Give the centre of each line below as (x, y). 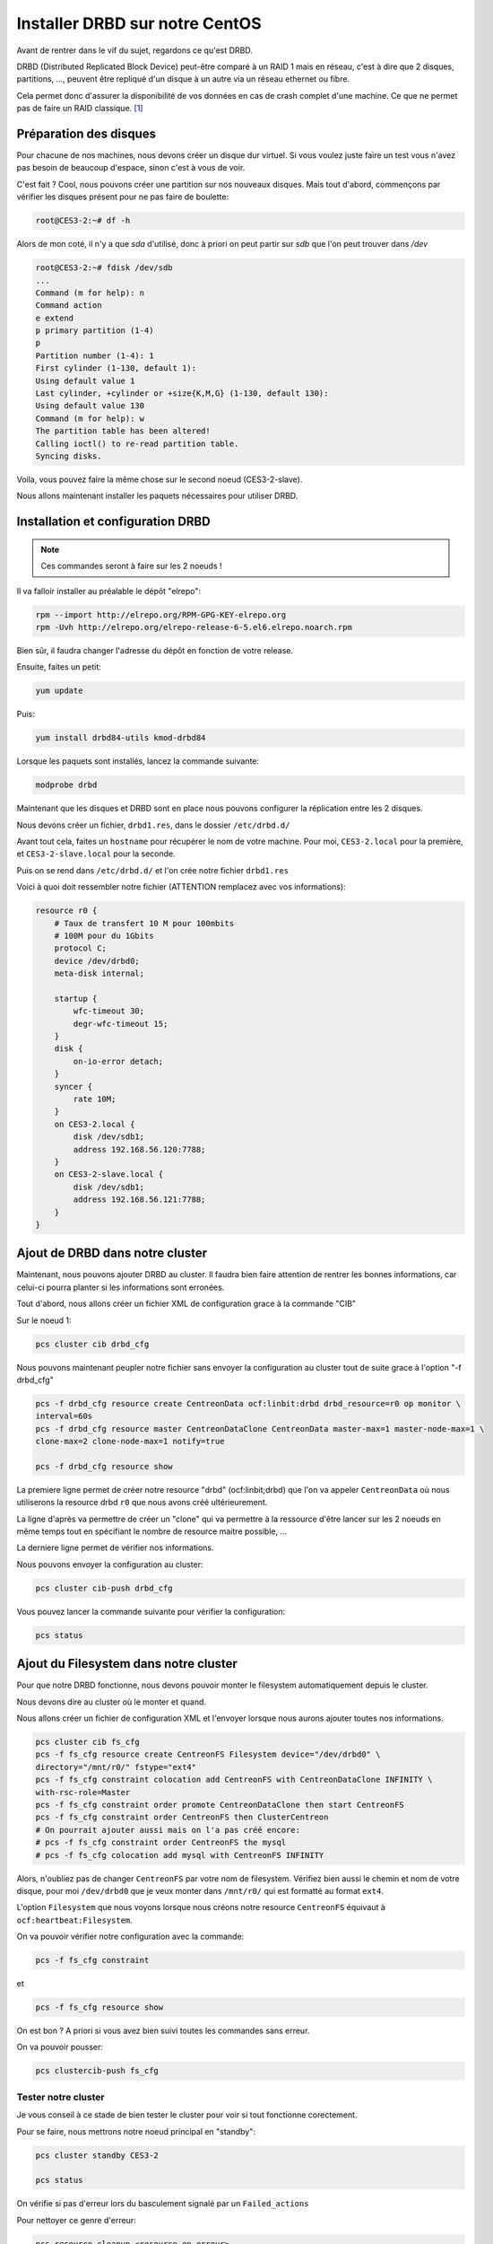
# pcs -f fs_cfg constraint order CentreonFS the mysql (161, 1843)
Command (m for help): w (90, 418)
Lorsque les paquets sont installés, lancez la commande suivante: (138, 761)
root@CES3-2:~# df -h (83, 221)
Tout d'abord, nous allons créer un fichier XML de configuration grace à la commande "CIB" (186, 1304)
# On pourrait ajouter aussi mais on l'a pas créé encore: (168, 1830)
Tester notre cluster (61, 2097)
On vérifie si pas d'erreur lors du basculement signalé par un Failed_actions (163, 2204)
